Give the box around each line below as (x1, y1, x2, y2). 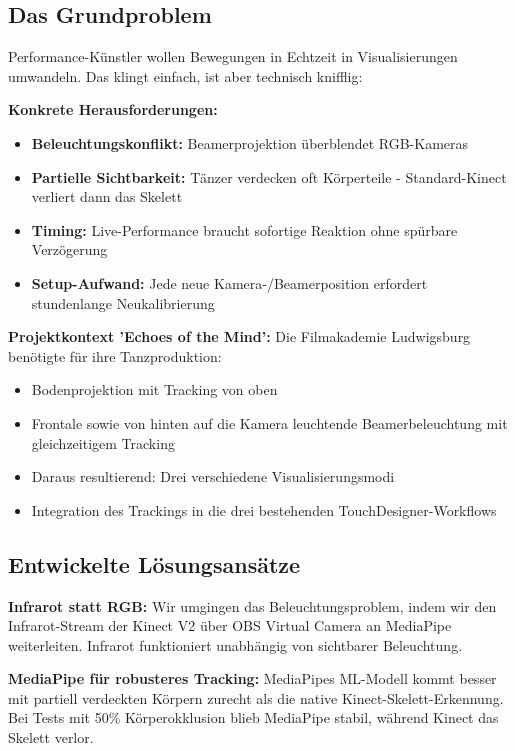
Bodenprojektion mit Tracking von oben (31, 379, 278, 400)
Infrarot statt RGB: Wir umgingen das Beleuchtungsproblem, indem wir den (8, 595, 497, 616)
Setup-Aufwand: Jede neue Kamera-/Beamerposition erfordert (31, 272, 428, 293)
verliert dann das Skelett (31, 186, 183, 207)
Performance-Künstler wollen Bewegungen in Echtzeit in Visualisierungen (8, 46, 458, 67)
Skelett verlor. (8, 727, 94, 748)
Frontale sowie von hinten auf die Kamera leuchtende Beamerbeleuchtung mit (31, 412, 508, 433)
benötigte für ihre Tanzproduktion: (8, 345, 222, 366)
